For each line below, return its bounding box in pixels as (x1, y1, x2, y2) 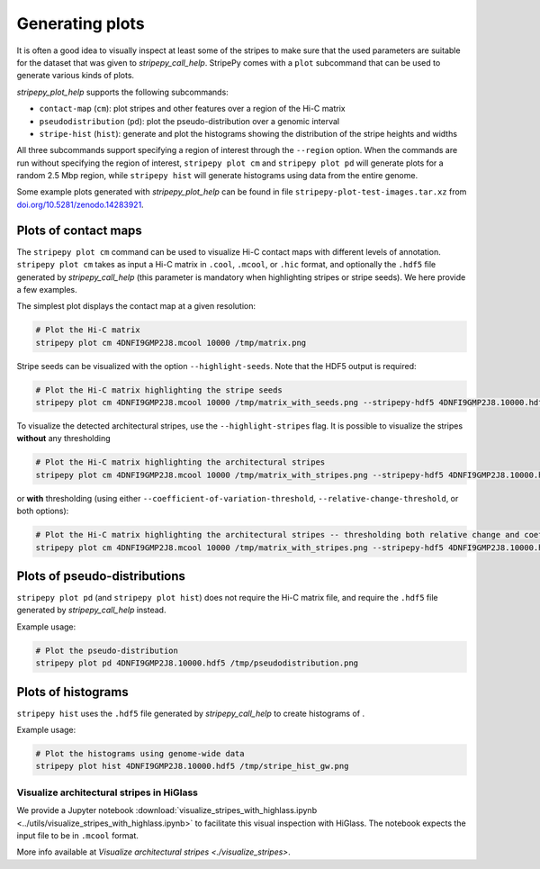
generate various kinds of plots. (16, 70, 135, 81)
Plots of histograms (16, 684, 130, 700)
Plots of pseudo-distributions (16, 568, 186, 584)
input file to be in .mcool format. (16, 829, 139, 841)
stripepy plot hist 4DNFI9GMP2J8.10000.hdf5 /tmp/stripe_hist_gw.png (35, 761, 349, 772)
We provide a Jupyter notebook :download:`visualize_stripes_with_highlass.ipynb (16, 805, 318, 816)
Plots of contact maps (16, 222, 143, 238)
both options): (16, 505, 69, 517)
